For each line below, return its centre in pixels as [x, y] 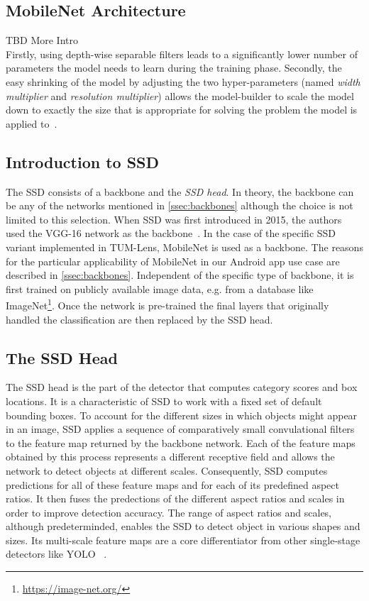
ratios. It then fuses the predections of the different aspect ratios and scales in [175, 498]
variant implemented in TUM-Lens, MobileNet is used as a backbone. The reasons [184, 247]
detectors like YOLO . [56, 554]
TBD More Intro [42, 40]
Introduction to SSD [83, 161]
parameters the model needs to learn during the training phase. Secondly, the [174, 68]
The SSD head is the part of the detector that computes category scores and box [182, 387]
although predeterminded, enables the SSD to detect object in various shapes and [183, 526]
